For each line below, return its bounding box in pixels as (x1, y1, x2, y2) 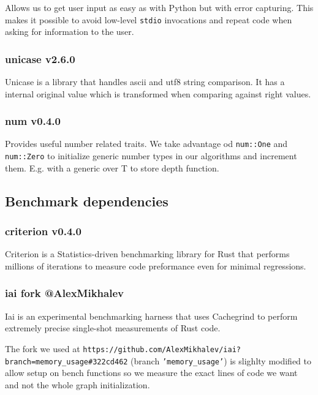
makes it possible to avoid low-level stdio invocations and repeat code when (5, 13, 292, 26)
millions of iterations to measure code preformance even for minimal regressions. (5, 259, 306, 272)
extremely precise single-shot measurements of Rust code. (5, 322, 221, 334)
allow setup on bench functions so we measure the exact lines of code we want (5, 366, 298, 379)
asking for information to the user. (5, 25, 134, 38)
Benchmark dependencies (5, 191, 168, 210)
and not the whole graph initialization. (5, 378, 150, 391)
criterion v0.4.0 (5, 224, 81, 239)
